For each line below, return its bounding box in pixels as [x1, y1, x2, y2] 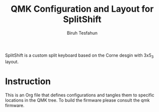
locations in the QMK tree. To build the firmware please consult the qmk [5, 97, 150, 103]
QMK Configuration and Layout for [10, 3, 154, 15]
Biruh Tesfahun [67, 30, 98, 36]
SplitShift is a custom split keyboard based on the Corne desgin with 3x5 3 [5, 52, 154, 59]
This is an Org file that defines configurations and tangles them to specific [5, 92, 155, 98]
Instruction [5, 76, 51, 87]
